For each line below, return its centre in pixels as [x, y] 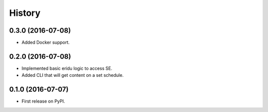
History [25, 13]
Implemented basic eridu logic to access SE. [67, 68]
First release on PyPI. [43, 101]
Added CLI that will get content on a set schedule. [73, 75]
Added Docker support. [46, 43]
